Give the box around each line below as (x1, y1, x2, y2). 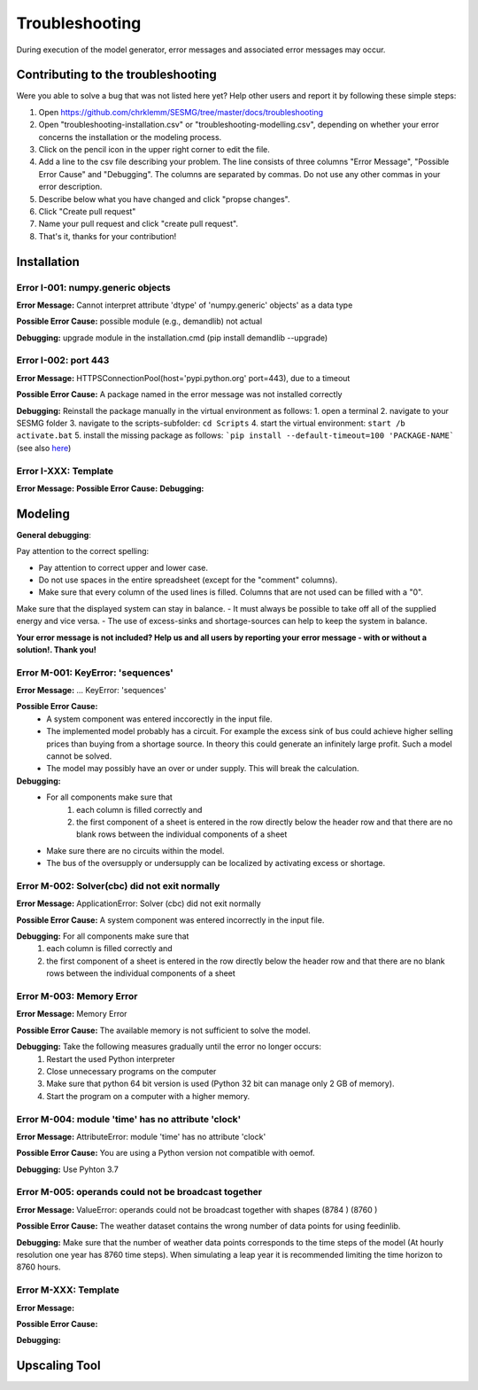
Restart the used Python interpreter (46, 1053, 176, 1064)
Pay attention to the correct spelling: (16, 546, 150, 557)
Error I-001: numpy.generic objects (16, 281, 172, 293)
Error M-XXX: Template (16, 1284, 119, 1296)
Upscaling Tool (16, 1358, 101, 1373)
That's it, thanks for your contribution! (38, 230, 177, 241)
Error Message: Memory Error (16, 1009, 127, 1019)
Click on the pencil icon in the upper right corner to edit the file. (38, 144, 270, 155)
